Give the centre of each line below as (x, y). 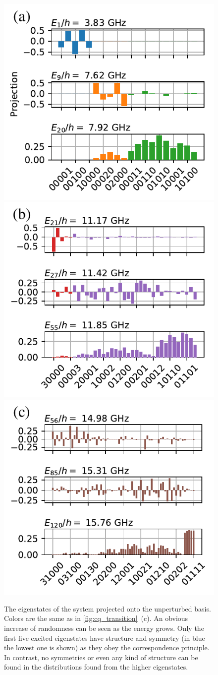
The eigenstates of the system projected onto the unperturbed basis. (108, 608)
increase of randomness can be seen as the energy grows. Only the (104, 628)
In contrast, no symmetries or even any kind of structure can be (101, 657)
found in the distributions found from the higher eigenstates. (96, 667)
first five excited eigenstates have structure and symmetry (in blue (105, 638)
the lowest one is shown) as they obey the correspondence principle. (107, 647)
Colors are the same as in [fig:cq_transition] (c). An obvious (96, 618)
